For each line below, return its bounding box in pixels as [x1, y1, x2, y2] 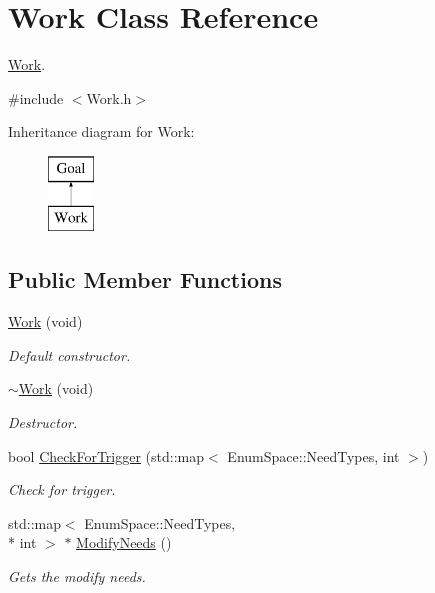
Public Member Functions [8, 264, 282, 295]
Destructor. [8, 412, 78, 433]
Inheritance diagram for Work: [8, 121, 195, 142]
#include [8, 87, 64, 108]
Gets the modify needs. [8, 566, 146, 587]
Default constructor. [8, 344, 131, 365]
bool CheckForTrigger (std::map [8, 445, 205, 466]
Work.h [86, 87, 132, 108]
